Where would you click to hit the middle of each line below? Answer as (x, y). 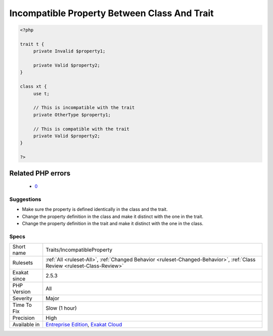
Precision (24, 318)
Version (21, 292)
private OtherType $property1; (72, 115)
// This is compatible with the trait (81, 129)
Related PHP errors (40, 173)
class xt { (33, 87)
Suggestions (25, 199)
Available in (26, 324)
